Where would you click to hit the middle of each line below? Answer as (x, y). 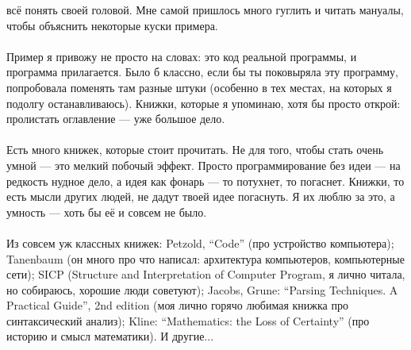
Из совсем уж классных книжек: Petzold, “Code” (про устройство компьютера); (200, 242)
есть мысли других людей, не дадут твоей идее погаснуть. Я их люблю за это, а (201, 196)
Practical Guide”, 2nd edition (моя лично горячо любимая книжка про (177, 305)
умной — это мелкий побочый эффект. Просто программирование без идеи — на (204, 165)
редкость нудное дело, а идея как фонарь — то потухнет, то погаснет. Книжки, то (205, 181)
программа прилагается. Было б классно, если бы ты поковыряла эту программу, (203, 72)
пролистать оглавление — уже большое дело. (116, 119)
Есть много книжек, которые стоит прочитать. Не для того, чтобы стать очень (195, 150)
